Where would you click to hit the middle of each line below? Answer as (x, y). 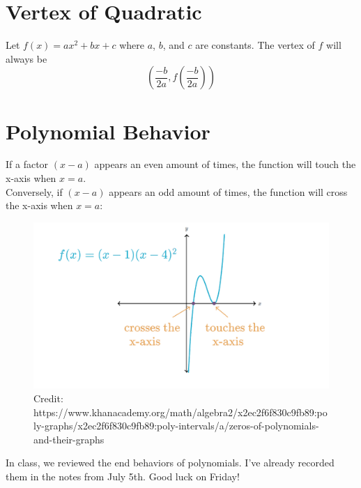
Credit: (48, 398)
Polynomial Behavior (108, 131)
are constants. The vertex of (255, 45)
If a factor (27, 164)
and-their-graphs (69, 439)
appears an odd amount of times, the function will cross (228, 191)
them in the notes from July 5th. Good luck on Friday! (123, 476)
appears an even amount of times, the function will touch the (225, 164)
